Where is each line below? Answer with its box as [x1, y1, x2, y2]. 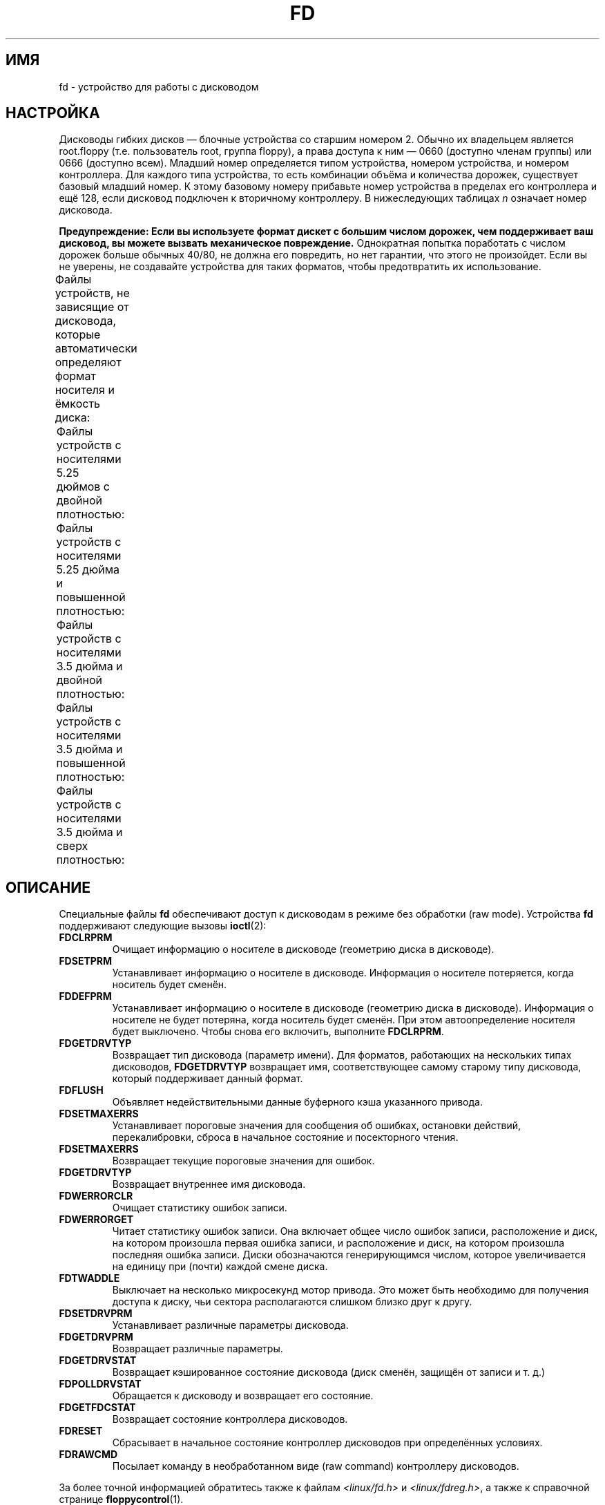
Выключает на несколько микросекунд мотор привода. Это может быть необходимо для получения [112, 1284, 589, 1296]
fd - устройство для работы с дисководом [59, 80, 259, 93]
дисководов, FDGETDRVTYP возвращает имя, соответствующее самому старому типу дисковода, [112, 1061, 582, 1073]
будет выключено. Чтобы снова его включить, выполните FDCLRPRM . [112, 1025, 444, 1038]
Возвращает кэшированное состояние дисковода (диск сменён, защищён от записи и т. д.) [112, 1366, 546, 1379]
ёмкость [55, 397, 101, 411]
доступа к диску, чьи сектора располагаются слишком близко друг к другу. [112, 1296, 472, 1308]
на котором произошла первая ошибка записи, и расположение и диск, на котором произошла [112, 1237, 565, 1249]
